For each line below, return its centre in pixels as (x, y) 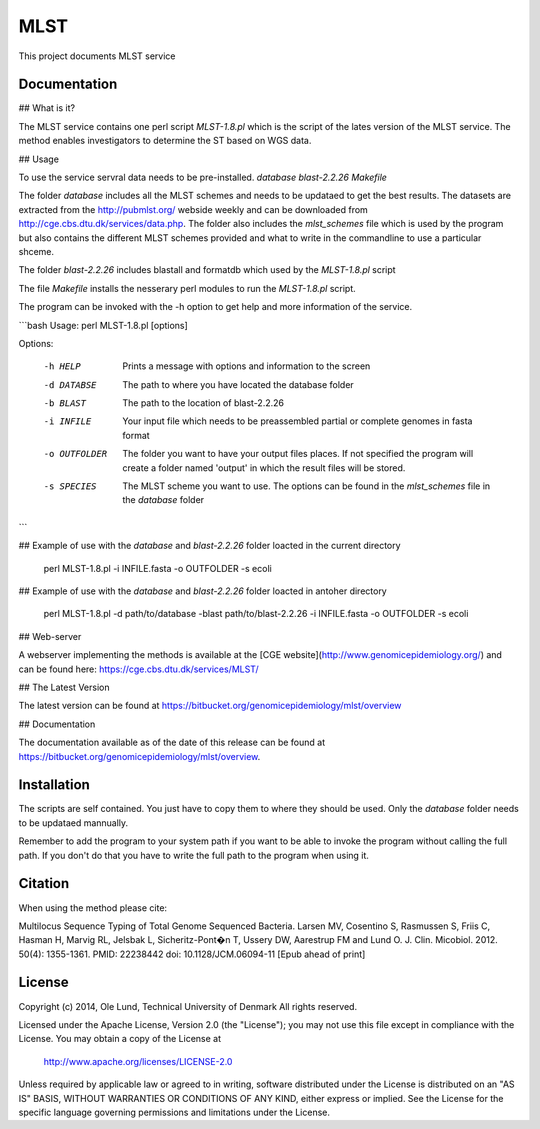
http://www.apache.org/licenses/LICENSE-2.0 (138, 1061)
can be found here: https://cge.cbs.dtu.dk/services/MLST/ (138, 669)
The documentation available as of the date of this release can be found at (171, 742)
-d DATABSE (70, 384)
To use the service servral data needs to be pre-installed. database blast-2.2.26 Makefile (202, 177)
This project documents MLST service (97, 56)
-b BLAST (65, 403)
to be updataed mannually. (73, 822)
